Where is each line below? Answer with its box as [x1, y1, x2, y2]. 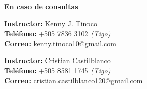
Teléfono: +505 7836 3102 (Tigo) [4, 28, 111, 39]
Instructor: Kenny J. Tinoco [4, 18, 97, 28]
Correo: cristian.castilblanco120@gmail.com [4, 75, 143, 85]
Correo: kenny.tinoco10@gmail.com [4, 38, 116, 48]
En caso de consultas [4, 1, 78, 11]
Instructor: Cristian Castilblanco [4, 55, 111, 66]
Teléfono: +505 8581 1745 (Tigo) [4, 65, 111, 75]
